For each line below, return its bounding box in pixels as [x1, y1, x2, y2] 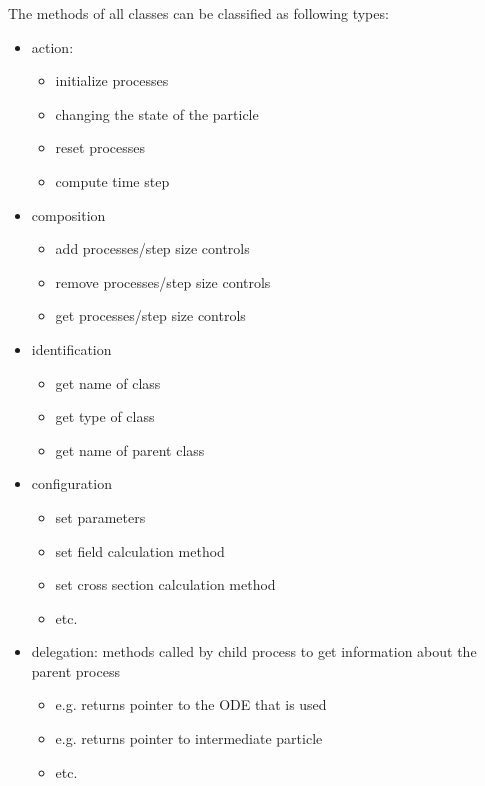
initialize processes [55, 70, 169, 91]
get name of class [55, 372, 161, 393]
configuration [31, 473, 112, 494]
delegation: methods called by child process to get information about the [31, 641, 477, 662]
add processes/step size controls [55, 238, 250, 259]
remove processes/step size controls [55, 271, 271, 292]
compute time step [55, 170, 170, 191]
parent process [31, 660, 120, 681]
